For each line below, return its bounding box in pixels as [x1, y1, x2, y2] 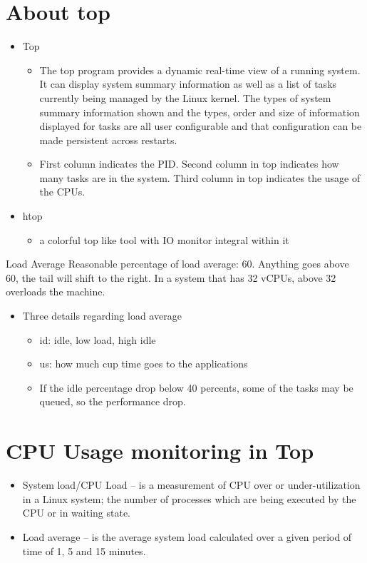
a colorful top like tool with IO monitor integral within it [39, 232, 289, 247]
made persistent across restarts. [39, 132, 177, 147]
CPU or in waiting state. [22, 505, 130, 520]
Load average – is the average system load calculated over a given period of [22, 529, 352, 544]
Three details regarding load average [22, 308, 182, 323]
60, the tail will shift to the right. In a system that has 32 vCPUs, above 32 [6, 270, 336, 285]
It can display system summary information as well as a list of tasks [39, 76, 337, 91]
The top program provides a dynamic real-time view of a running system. [39, 62, 361, 77]
